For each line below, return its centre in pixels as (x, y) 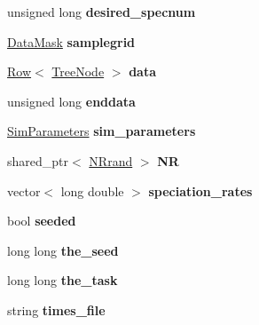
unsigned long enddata (71, 101)
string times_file (56, 309)
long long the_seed (63, 250)
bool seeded (42, 221)
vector (24, 190)
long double (92, 190)
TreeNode (78, 71)
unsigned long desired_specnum (102, 12)
